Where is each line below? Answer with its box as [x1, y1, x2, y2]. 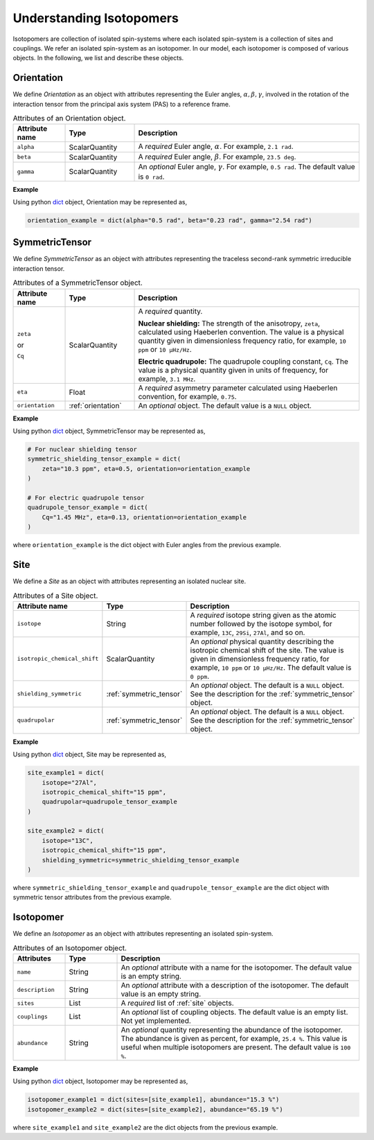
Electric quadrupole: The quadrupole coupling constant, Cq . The [138, 357, 349, 366]
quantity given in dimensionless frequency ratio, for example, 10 [138, 336, 346, 346]
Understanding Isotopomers [12, 10, 179, 26]
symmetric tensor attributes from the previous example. [12, 893, 172, 902]
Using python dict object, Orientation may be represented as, [12, 197, 187, 206]
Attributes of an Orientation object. [12, 114, 126, 123]
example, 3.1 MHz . [138, 374, 196, 384]
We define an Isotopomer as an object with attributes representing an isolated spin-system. [12, 929, 274, 938]
